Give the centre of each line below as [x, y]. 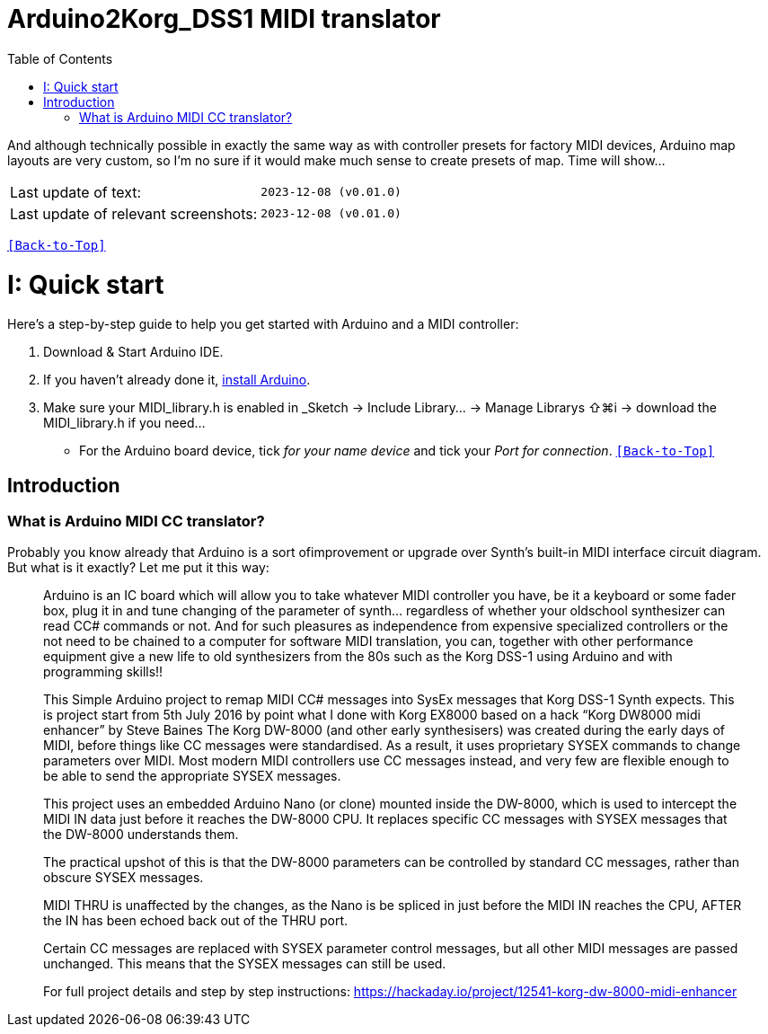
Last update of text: [76, 192]
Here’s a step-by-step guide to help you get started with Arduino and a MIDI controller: [263, 324]
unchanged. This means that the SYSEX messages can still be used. [245, 964]
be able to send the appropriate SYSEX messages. [192, 776]
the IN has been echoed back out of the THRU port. [196, 921]
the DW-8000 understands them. [141, 835]
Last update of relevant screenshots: [134, 213]
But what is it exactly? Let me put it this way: [138, 568]
